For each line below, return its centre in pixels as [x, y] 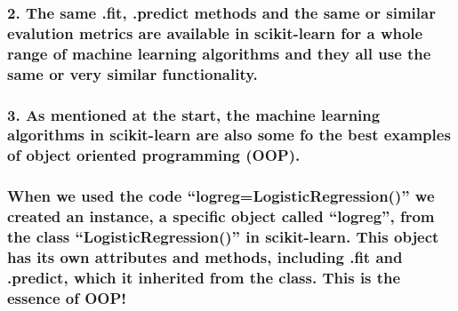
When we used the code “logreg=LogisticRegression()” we [221, 196]
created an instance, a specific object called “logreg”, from [221, 216]
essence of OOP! [67, 297]
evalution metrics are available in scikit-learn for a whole [215, 32]
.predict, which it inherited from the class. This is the [204, 277]
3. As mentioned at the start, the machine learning [194, 114]
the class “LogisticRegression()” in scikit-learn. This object [223, 237]
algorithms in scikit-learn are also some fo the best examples [229, 135]
